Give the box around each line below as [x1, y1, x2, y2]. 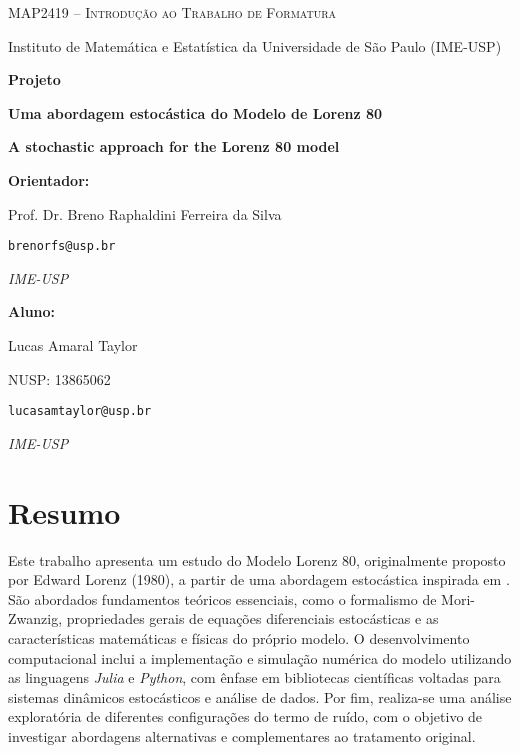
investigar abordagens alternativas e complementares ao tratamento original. [8, 725, 476, 746]
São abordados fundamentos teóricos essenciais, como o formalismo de [8, 588, 437, 609]
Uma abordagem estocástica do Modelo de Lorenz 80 [8, 102, 383, 123]
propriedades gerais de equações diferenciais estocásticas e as [66, 608, 439, 629]
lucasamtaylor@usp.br [8, 404, 152, 419]
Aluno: [8, 301, 56, 322]
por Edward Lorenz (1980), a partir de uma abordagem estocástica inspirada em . [8, 569, 510, 590]
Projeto [8, 69, 61, 90]
